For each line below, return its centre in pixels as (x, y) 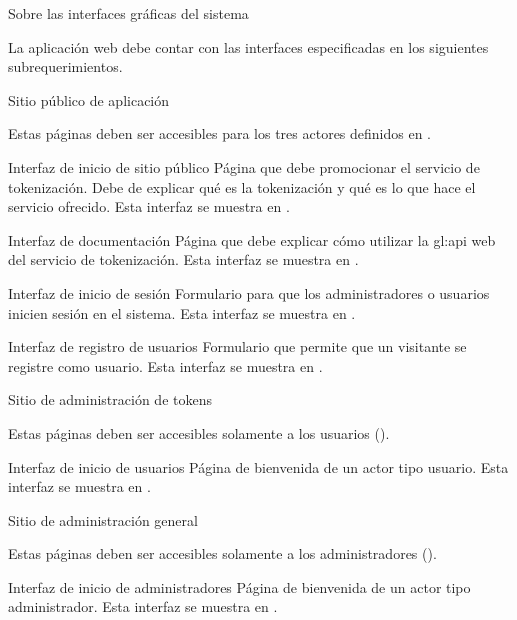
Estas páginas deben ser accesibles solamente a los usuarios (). (199, 432)
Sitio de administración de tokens (110, 399)
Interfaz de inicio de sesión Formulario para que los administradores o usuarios (249, 292)
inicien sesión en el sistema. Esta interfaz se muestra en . (182, 312)
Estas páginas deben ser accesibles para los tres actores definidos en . (220, 133)
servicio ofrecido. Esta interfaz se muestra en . (149, 206)
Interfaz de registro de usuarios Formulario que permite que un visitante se (237, 346)
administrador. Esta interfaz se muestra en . (143, 606)
